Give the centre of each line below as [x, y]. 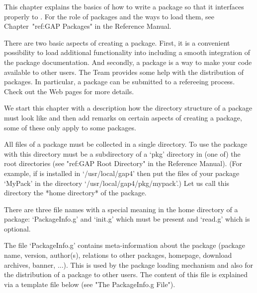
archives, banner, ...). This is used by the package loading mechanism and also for [129, 264]
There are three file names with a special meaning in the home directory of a [121, 209]
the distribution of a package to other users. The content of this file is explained [126, 274]
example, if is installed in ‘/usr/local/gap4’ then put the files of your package [122, 173]
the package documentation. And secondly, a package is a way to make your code [128, 62]
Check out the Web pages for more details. [69, 91]
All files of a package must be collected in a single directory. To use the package [126, 144]
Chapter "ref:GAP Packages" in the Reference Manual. [88, 26]
